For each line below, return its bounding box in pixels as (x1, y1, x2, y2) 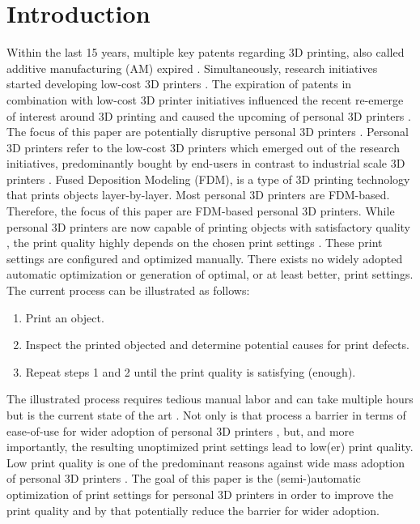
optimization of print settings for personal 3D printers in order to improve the (6, 485, 394, 502)
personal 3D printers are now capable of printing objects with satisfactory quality (6, 218, 411, 235)
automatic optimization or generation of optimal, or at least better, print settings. (6, 266, 414, 283)
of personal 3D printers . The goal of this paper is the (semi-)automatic (6, 470, 361, 487)
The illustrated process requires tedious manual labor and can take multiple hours (6, 390, 414, 407)
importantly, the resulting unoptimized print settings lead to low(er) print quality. (6, 438, 414, 455)
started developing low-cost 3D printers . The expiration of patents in (6, 75, 352, 92)
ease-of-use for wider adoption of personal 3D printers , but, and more (6, 422, 354, 439)
